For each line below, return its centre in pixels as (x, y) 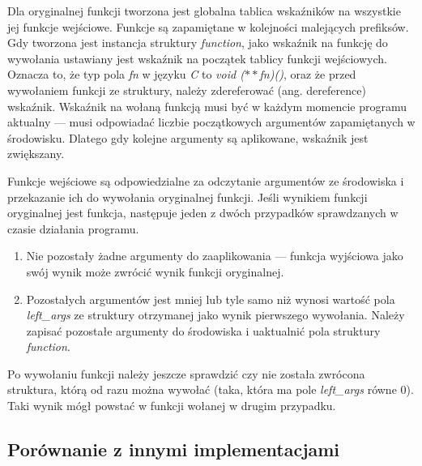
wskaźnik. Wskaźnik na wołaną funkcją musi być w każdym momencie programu (207, 106)
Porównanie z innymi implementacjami (174, 449)
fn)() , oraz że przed (308, 74)
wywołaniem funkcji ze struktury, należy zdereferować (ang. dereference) (187, 90)
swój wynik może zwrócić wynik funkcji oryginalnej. (155, 271)
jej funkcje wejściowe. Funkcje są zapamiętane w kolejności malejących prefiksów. (208, 26)
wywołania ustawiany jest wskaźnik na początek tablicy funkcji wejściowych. (197, 58)
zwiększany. (36, 154)
